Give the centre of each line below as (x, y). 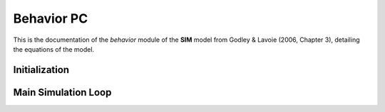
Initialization (41, 70)
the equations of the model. (54, 49)
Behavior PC (51, 18)
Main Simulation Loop (62, 92)
